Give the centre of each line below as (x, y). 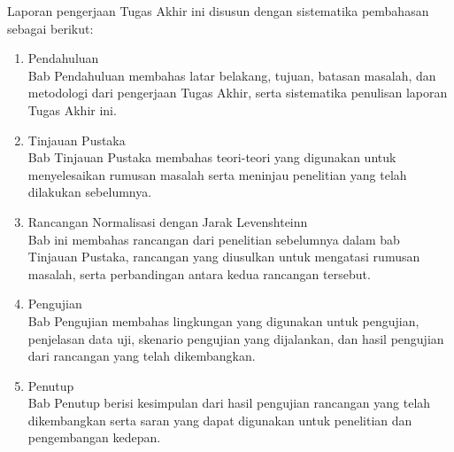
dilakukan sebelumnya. (90, 192)
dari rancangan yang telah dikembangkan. (142, 356)
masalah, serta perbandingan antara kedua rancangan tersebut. (199, 273)
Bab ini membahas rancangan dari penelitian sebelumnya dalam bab (214, 239)
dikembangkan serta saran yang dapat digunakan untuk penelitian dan (220, 420)
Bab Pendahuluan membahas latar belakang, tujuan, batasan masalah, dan (232, 75)
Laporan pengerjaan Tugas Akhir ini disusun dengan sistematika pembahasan (218, 11)
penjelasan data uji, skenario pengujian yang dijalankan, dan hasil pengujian (236, 338)
